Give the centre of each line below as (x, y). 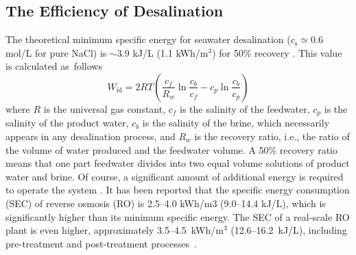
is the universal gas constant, (105, 108)
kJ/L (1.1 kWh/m (170, 52)
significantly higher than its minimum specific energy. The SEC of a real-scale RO (178, 216)
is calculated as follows (54, 66)
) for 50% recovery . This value (277, 52)
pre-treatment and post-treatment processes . (101, 243)
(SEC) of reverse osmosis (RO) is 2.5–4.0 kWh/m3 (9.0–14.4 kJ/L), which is (166, 203)
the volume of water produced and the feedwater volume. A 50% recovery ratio (171, 149)
